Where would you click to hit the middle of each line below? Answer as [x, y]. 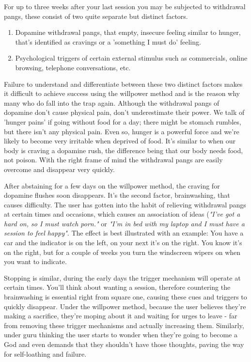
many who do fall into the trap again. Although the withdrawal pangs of [112, 102]
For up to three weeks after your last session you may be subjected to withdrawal [125, 6]
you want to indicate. [35, 261]
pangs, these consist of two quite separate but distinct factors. [96, 16]
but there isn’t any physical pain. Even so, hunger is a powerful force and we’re [122, 131]
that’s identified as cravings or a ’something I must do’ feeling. [108, 41]
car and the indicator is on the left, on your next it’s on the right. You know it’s [123, 243]
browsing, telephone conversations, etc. [73, 67]
